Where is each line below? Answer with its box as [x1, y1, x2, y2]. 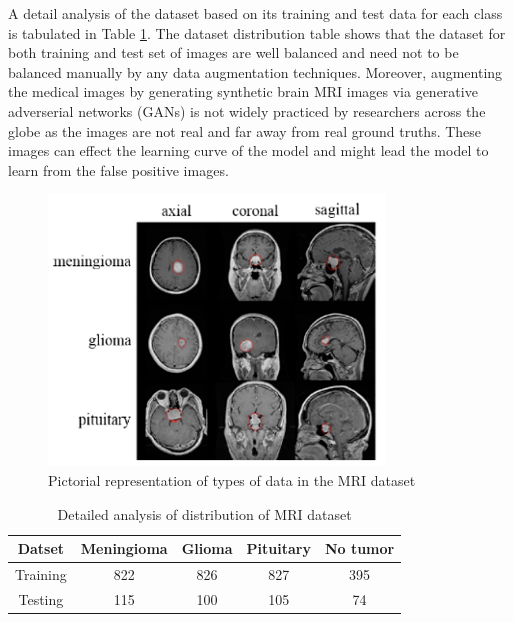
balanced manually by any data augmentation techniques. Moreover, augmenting [8, 61, 503, 82]
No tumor [324, 538, 395, 559]
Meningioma [80, 538, 168, 559]
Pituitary [246, 538, 311, 559]
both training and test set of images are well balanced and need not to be [8, 42, 459, 63]
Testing [18, 588, 64, 609]
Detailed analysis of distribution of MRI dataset [57, 503, 352, 524]
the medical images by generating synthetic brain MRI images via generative [8, 81, 478, 102]
